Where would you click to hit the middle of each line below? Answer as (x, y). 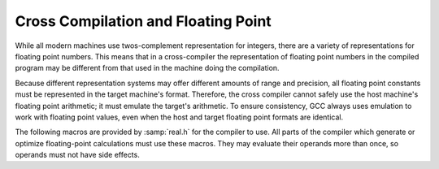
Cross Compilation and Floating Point (143, 21)
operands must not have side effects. (77, 155)
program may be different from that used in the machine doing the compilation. (147, 68)
